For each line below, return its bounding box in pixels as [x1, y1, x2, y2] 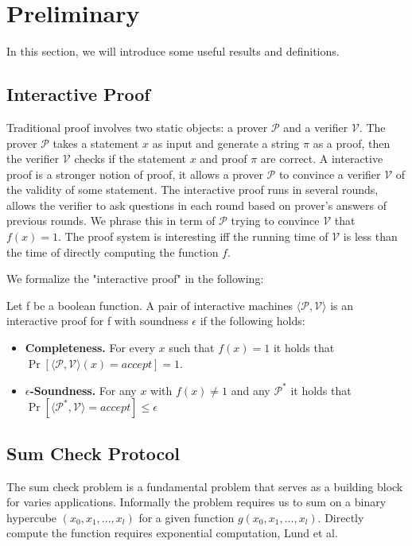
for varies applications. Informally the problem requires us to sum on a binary [6, 494, 387, 510]
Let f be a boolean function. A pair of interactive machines [6, 296, 293, 313]
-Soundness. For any [29, 381, 137, 398]
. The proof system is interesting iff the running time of [58, 228, 328, 245]
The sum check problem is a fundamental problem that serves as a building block [6, 478, 403, 494]
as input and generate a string [152, 134, 300, 151]
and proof [200, 150, 247, 167]
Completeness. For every [25, 339, 155, 356]
